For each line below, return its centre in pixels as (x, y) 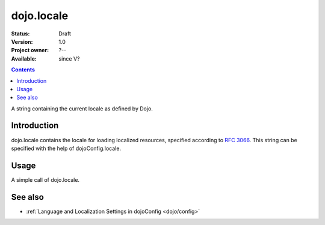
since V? (69, 58)
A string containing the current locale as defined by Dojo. (82, 109)
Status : (20, 34)
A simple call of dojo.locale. (45, 179)
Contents (23, 70)
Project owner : (30, 50)
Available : (24, 58)
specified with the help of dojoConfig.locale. (66, 148)
